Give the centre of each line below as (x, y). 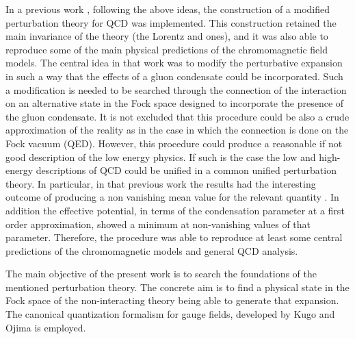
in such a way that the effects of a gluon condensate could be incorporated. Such (174, 76)
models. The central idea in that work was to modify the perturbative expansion (174, 63)
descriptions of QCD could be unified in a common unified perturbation (186, 170)
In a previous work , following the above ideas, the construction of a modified (168, 9)
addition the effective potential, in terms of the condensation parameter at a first (175, 210)
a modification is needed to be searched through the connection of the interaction (176, 89)
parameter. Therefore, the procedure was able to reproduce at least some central (174, 237)
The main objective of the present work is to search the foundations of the (161, 274)
